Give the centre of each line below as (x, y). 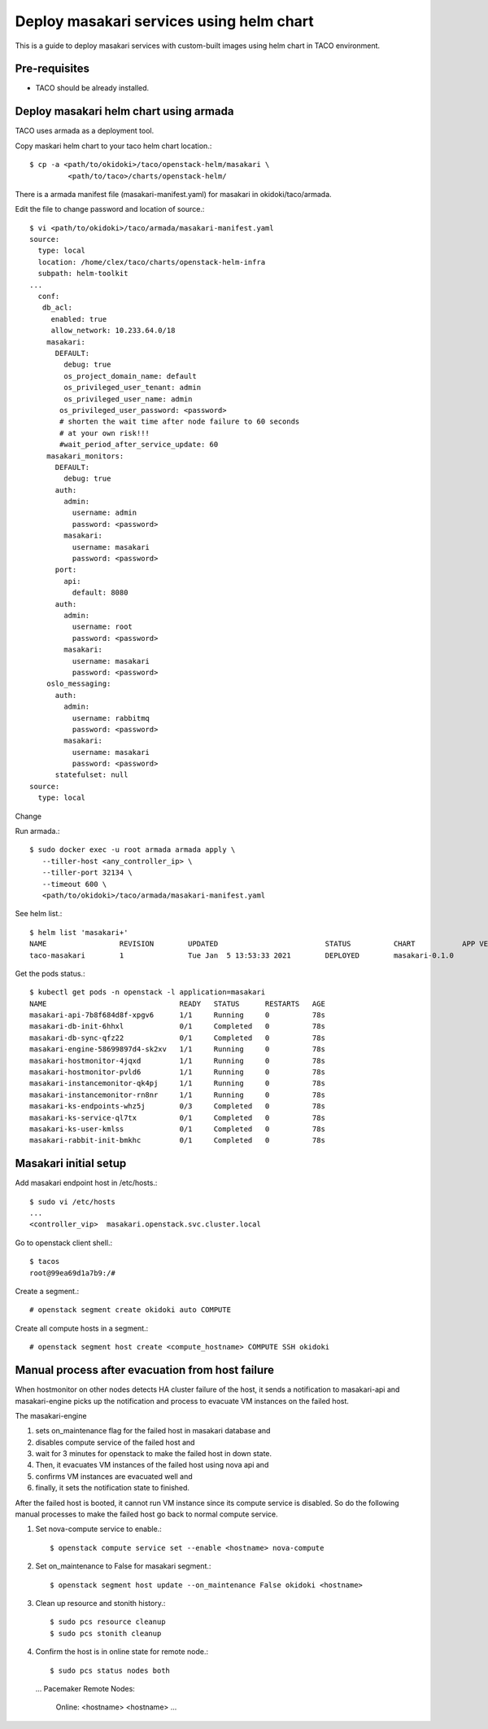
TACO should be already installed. (92, 88)
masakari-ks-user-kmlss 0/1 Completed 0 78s (177, 1129)
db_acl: (57, 308)
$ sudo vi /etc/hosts (72, 1202)
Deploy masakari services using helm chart (165, 21)
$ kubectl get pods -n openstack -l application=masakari (148, 992)
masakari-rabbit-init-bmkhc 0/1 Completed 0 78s (177, 1141)
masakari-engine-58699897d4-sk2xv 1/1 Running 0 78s (177, 1049)
